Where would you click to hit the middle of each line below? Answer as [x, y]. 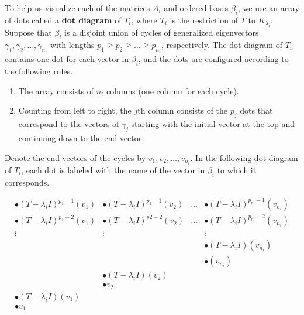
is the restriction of [204, 20]
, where [144, 20]
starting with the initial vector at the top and [213, 124]
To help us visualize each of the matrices [77, 8]
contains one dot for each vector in [67, 59]
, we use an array [269, 8]
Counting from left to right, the [75, 110]
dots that [256, 110]
